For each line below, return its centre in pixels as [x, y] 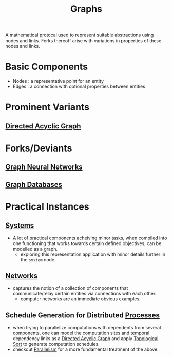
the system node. [38, 259]
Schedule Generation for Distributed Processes [83, 315]
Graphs [86, 9]
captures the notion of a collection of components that [70, 288]
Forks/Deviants [39, 148]
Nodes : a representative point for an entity [58, 81]
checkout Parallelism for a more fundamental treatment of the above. [86, 349]
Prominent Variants [47, 107]
